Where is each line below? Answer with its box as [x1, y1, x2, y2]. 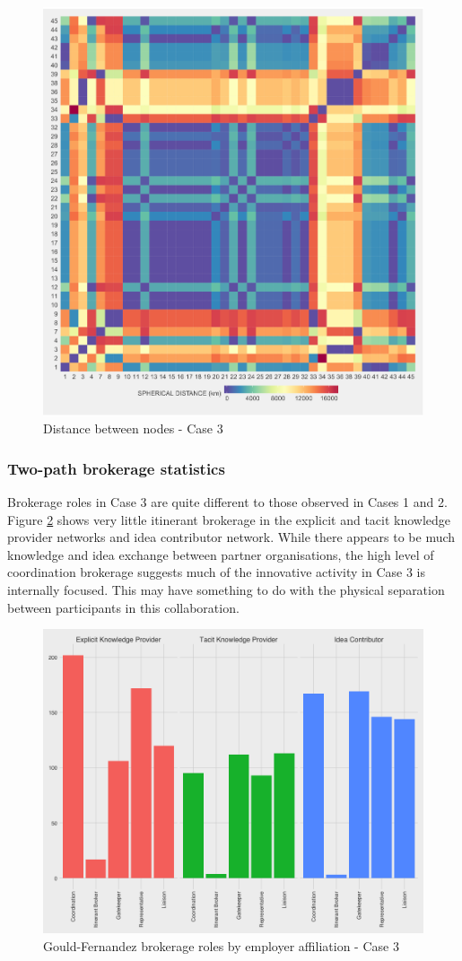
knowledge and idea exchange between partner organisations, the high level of [7, 545, 434, 563]
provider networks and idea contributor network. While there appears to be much [7, 528, 456, 546]
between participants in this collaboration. [7, 598, 240, 616]
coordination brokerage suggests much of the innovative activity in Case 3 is [7, 563, 425, 581]
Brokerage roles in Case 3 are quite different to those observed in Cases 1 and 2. [7, 492, 448, 511]
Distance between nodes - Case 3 [43, 419, 223, 438]
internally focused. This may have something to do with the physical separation [7, 580, 445, 598]
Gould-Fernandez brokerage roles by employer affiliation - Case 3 [43, 936, 399, 955]
